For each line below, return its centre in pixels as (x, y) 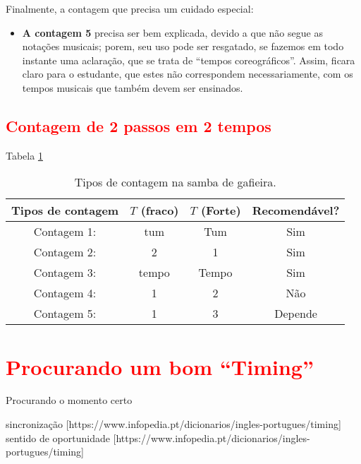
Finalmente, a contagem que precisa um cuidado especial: (130, 8)
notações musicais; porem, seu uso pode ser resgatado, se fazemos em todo (183, 46)
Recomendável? (296, 210)
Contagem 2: (65, 252)
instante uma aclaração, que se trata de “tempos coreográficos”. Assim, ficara (189, 60)
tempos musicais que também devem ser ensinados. (133, 87)
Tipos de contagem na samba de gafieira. (175, 182)
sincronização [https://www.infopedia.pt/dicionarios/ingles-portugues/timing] (173, 424)
